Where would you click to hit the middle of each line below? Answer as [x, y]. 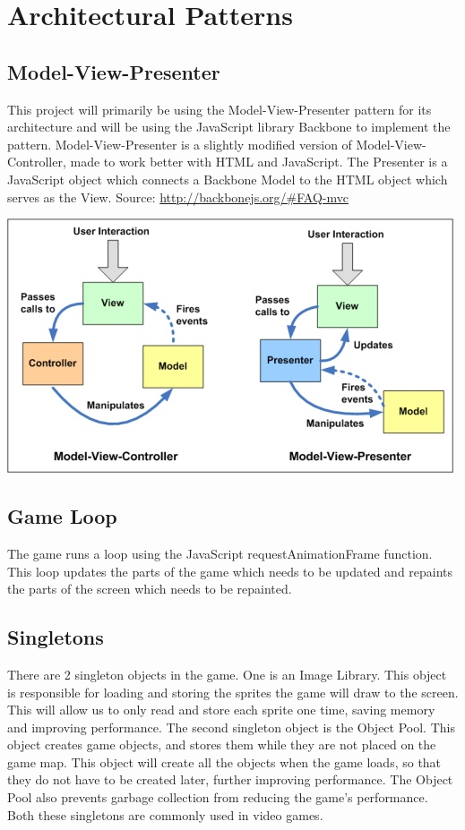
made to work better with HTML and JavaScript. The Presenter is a [259, 162]
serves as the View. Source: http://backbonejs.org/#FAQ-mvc [178, 197]
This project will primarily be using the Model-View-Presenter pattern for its [220, 109]
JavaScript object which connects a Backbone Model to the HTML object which [228, 179]
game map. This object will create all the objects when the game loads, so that [224, 762]
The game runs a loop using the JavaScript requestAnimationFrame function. [220, 553]
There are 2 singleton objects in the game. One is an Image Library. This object [227, 674]
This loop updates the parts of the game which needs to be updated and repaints [230, 571]
